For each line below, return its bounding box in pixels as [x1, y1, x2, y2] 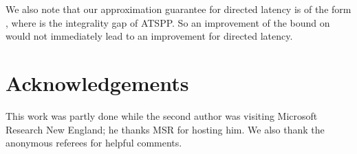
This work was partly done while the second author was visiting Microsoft [6, 108, 318, 123]
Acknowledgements [6, 68, 189, 97]
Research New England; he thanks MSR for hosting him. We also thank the [6, 122, 325, 136]
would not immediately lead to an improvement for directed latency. [6, 29, 293, 43]
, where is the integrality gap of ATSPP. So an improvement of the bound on [6, 15, 330, 29]
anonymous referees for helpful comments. [6, 136, 182, 150]
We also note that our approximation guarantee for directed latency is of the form [6, 2, 351, 16]
